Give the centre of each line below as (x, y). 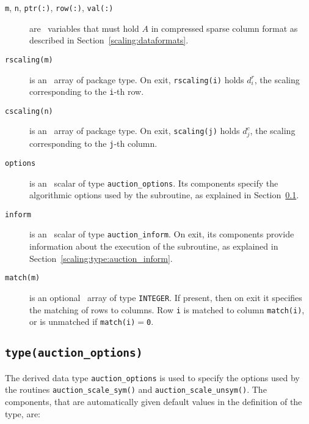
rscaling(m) (29, 60)
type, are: (23, 413)
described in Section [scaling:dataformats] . (109, 40)
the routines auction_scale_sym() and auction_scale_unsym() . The (136, 389)
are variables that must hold (84, 28)
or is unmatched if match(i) (82, 322)
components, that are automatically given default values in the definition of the (154, 401)
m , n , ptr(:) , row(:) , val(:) (59, 7)
